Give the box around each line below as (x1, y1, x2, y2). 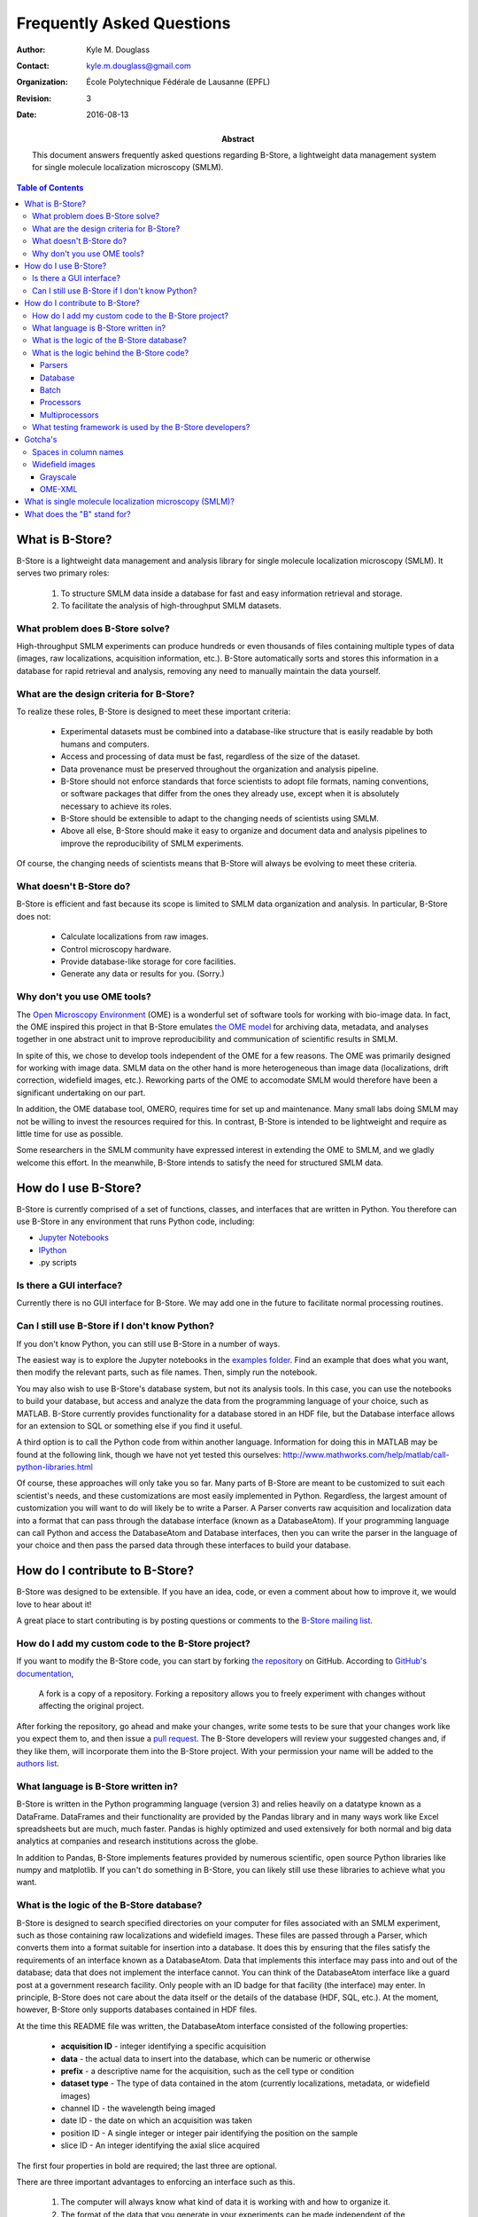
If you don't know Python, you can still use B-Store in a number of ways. (16, 1338, 281, 1349)
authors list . (16, 1758, 59, 1768)
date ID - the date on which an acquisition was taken (60, 2115, 252, 2126)
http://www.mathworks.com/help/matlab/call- (282, 1449, 451, 1460)
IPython (38, 1244, 67, 1255)
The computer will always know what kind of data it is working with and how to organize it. (60, 2197, 391, 2207)
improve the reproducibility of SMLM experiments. (60, 838, 244, 849)
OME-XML (40, 484, 78, 495)
